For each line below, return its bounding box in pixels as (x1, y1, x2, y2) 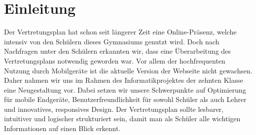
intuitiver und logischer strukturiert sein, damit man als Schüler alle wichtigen (4, 113, 241, 124)
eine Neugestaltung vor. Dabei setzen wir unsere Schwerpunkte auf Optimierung (4, 84, 246, 95)
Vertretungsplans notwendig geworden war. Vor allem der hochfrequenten (4, 55, 225, 66)
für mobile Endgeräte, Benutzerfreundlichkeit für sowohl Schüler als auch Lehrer (4, 94, 247, 104)
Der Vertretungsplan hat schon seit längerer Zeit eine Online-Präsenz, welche (4, 27, 237, 37)
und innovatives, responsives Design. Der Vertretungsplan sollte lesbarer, (4, 103, 223, 114)
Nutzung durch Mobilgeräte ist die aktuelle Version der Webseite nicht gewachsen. (4, 65, 253, 75)
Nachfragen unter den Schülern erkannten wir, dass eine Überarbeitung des (4, 46, 231, 56)
